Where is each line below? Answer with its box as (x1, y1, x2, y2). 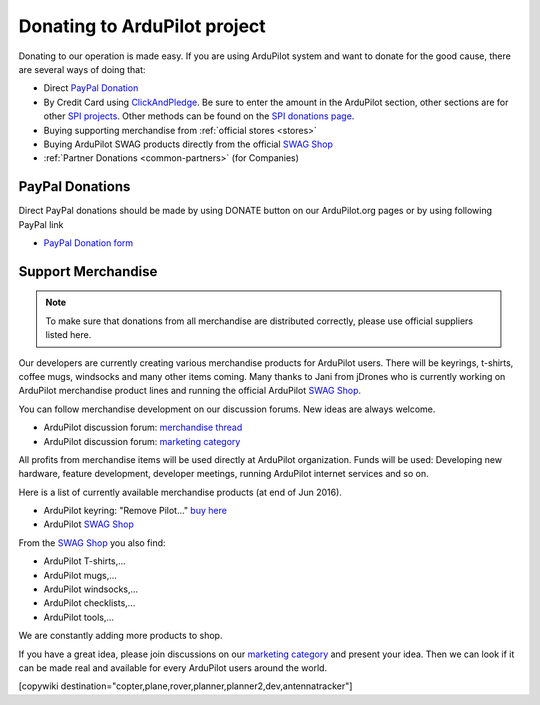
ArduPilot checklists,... (43, 597, 136, 609)
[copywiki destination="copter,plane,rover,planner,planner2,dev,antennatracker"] (18, 680, 353, 692)
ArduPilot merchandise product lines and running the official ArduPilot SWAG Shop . (18, 385, 362, 397)
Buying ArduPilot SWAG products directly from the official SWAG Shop (43, 138, 334, 150)
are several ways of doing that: (18, 63, 146, 75)
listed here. (45, 329, 92, 341)
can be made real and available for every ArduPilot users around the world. (18, 661, 328, 674)
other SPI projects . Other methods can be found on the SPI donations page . (43, 110, 355, 122)
